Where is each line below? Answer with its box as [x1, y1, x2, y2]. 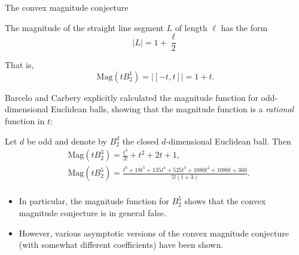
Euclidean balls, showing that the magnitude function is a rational [51, 103, 294, 115]
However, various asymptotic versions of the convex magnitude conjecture [19, 226, 289, 239]
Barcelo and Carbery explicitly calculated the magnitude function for [5, 91, 258, 103]
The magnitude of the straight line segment [5, 21, 164, 33]
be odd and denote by [27, 134, 107, 147]
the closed [122, 134, 159, 147]
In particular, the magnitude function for [19, 195, 169, 207]
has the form [221, 21, 268, 33]
